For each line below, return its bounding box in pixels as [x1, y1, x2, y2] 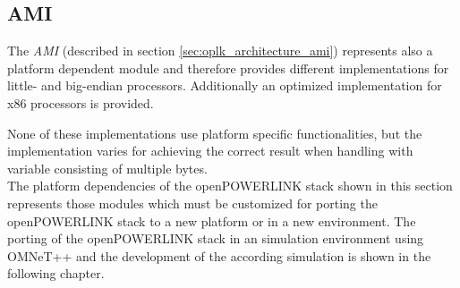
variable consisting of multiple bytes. [7, 158, 208, 177]
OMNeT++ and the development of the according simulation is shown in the [7, 246, 431, 265]
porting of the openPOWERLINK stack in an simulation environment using [7, 229, 424, 248]
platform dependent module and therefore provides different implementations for [7, 58, 449, 77]
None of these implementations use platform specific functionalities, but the [7, 123, 422, 142]
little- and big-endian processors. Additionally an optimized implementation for [7, 76, 442, 95]
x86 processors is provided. [7, 93, 154, 112]
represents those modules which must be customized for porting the [7, 193, 378, 212]
